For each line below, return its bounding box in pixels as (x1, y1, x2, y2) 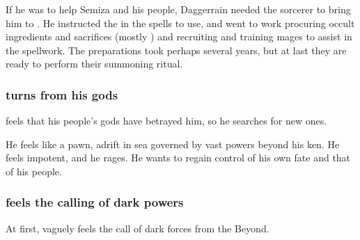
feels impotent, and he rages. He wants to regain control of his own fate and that (6, 150, 351, 165)
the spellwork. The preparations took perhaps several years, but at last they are (6, 42, 347, 57)
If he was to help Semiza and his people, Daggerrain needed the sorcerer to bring (6, 2, 351, 16)
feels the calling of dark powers (6, 193, 184, 211)
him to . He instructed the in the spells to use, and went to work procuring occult (6, 15, 355, 30)
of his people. (6, 163, 62, 178)
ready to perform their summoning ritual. (6, 56, 183, 71)
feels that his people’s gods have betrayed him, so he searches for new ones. (6, 113, 327, 128)
